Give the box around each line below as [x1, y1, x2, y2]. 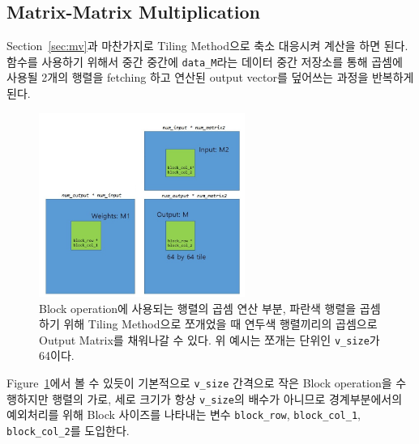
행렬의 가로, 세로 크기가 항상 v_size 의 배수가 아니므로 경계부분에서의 [52, 390, 403, 407]
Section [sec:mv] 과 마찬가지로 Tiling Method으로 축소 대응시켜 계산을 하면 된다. [6, 37, 408, 54]
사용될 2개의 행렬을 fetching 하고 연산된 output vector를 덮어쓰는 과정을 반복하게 [6, 69, 414, 86]
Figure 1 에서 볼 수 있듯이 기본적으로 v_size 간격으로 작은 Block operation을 [6, 374, 392, 391]
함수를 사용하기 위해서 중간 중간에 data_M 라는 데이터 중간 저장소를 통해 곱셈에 [6, 53, 403, 70]
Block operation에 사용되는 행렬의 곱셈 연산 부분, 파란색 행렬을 [39, 299, 357, 316]
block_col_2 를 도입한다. [6, 421, 130, 438]
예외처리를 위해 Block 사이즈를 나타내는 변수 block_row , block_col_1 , [6, 406, 361, 423]
